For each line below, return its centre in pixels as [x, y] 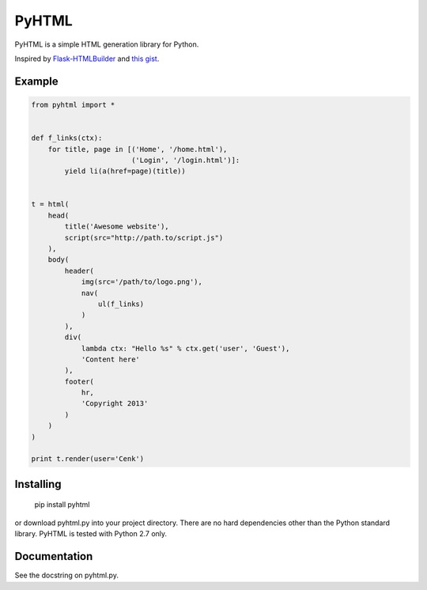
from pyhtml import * [73, 104]
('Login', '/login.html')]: [185, 160]
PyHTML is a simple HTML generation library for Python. [107, 44]
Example [36, 81]
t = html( [50, 204]
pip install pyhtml [62, 505]
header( [79, 270]
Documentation [54, 556]
